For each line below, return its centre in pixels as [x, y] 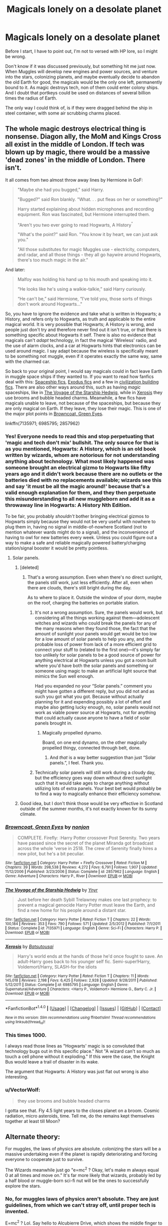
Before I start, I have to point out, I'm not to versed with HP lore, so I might [81, 51]
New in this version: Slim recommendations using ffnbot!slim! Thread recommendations [80, 1017]
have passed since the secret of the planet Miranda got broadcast [85, 843]
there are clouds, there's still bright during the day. [79, 587]
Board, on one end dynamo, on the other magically [94, 742]
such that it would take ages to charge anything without [92, 783]
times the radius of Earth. [31, 98]
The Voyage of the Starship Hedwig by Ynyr [51, 890]
